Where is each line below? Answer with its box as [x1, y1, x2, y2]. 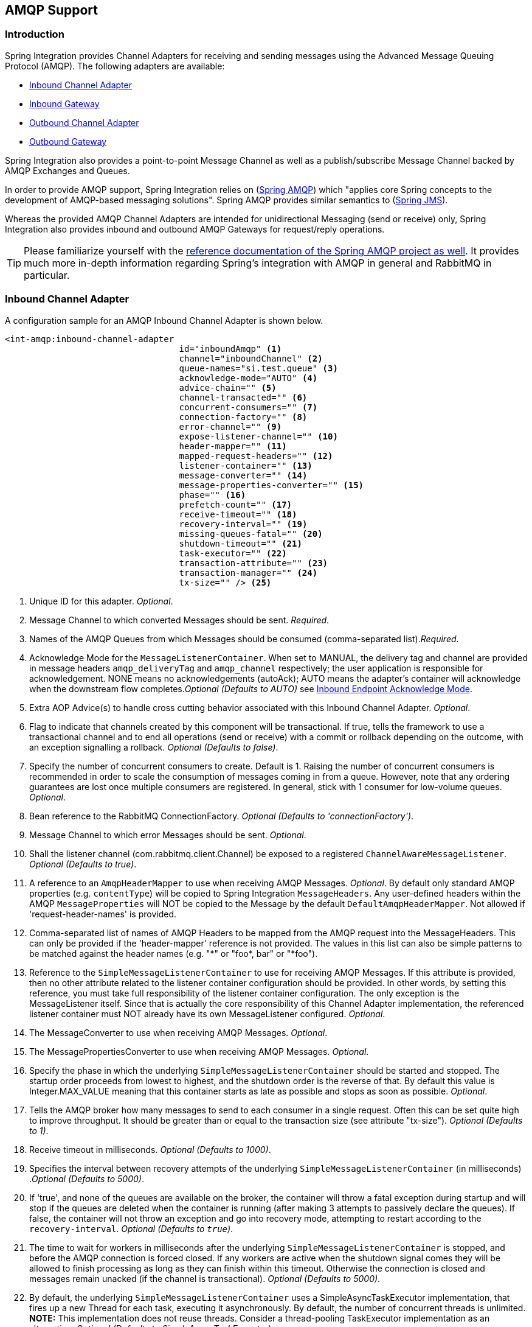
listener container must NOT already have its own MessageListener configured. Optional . [29, 1008, 385, 1019]
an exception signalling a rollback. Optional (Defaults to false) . [29, 741, 278, 752]
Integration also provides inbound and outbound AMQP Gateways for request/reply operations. [5, 223, 385, 234]
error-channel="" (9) [179, 421, 282, 432]
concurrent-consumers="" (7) [179, 402, 318, 412]
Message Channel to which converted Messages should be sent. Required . [29, 614, 330, 625]
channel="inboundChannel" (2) [179, 353, 323, 363]
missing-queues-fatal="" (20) [179, 528, 323, 539]
